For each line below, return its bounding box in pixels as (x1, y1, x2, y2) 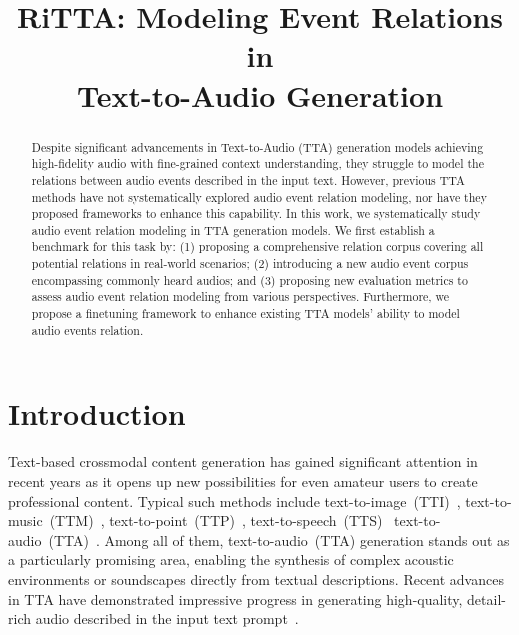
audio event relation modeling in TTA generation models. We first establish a (31, 221, 435, 238)
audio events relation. (31, 321, 144, 338)
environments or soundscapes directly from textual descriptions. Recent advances (8, 568, 504, 589)
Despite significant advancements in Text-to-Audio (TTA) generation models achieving (31, 138, 484, 155)
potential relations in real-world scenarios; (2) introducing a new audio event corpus (31, 255, 469, 272)
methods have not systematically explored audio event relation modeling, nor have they (31, 188, 487, 205)
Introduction (8, 393, 186, 434)
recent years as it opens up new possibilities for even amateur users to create (8, 470, 478, 491)
